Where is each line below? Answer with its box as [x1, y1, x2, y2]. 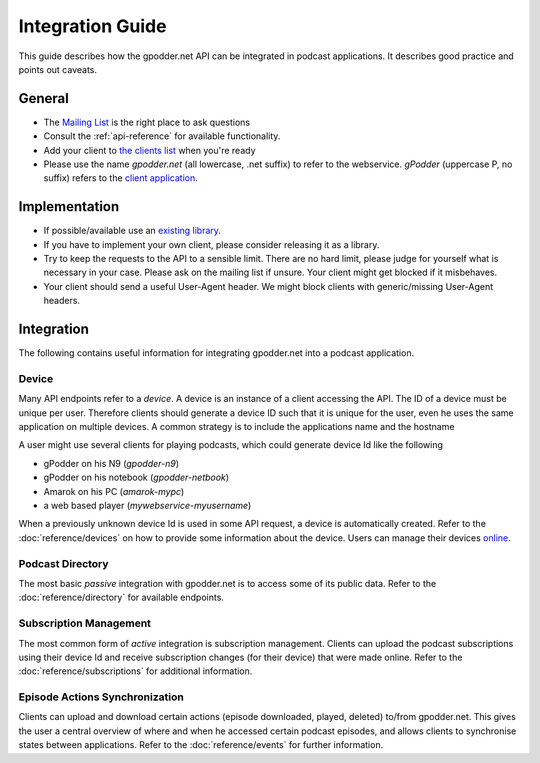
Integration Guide [18, 15, 167, 37]
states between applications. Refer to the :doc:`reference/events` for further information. [18, 739, 384, 751]
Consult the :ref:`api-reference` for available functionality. [43, 130, 281, 142]
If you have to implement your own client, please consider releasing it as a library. [43, 238, 380, 250]
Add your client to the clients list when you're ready [43, 144, 256, 156]
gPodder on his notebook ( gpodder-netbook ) [43, 471, 230, 484]
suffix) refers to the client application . [43, 172, 199, 184]
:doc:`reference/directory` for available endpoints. [18, 591, 225, 604]
